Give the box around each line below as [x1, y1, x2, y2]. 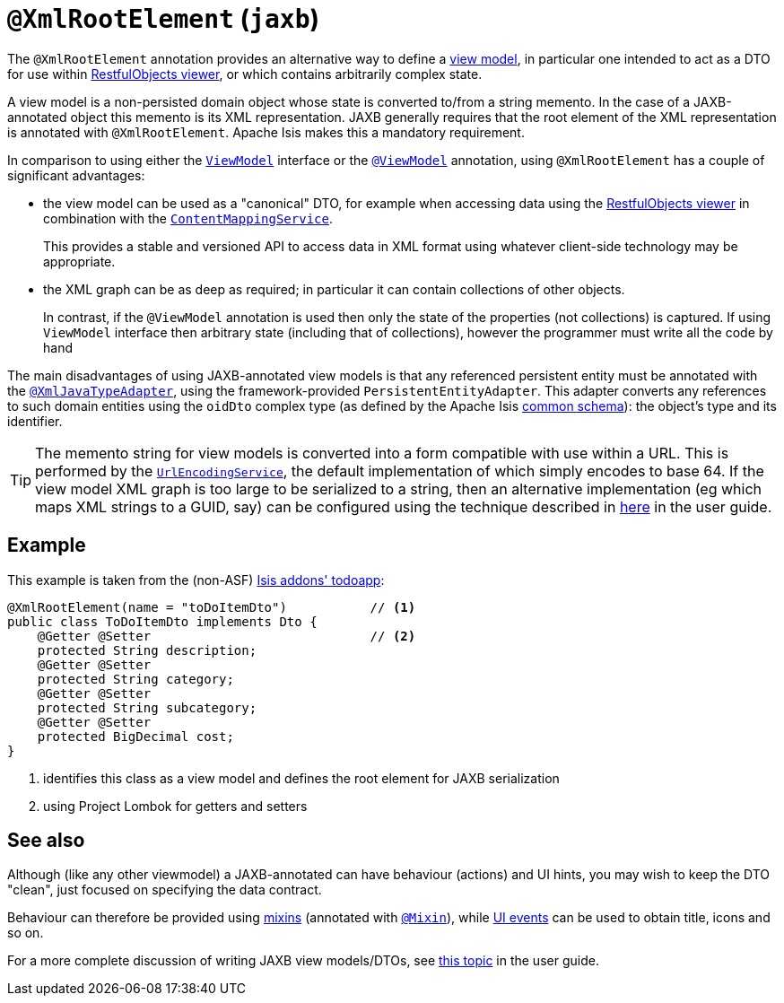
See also [7, 829, 85, 852]
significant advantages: [7, 167, 145, 183]
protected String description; [37, 642, 257, 658]
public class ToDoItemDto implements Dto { [7, 614, 318, 629]
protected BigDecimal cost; [37, 728, 234, 744]
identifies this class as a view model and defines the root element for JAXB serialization [43, 770, 560, 786]
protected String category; [37, 671, 234, 686]
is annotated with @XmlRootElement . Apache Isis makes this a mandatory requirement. [7, 124, 525, 140]
